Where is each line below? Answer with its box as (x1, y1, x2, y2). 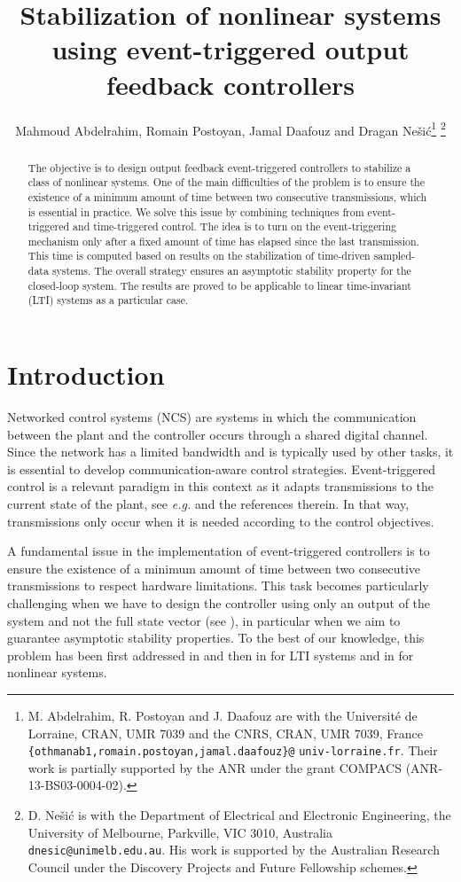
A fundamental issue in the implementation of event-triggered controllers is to (7, 542, 430, 560)
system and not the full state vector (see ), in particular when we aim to (7, 611, 401, 629)
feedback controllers (106, 66, 355, 102)
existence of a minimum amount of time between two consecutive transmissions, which (27, 189, 427, 204)
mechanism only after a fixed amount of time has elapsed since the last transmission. (27, 233, 419, 248)
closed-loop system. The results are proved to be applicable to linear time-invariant (27, 277, 411, 293)
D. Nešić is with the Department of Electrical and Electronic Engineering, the (27, 805, 451, 823)
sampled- (373, 248, 415, 263)
